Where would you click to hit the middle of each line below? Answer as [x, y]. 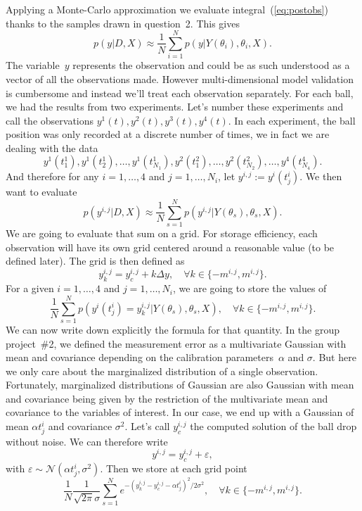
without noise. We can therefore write [87, 441]
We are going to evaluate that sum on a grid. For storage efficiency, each [162, 233]
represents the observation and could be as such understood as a [211, 65]
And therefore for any [52, 176]
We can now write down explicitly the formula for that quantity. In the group [173, 329]
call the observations [50, 120]
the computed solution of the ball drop [273, 426]
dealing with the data [52, 147]
